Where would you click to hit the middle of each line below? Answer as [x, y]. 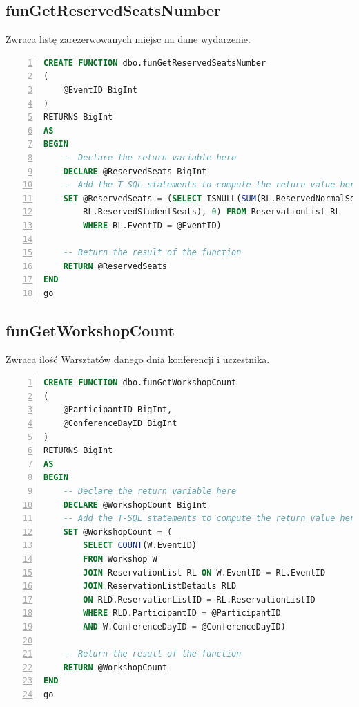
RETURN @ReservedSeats [115, 266]
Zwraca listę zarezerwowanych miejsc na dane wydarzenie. [128, 39]
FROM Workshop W [120, 559]
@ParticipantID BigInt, [118, 410]
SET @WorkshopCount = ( [118, 532]
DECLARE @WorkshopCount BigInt [135, 505]
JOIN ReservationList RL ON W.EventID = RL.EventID [204, 572]
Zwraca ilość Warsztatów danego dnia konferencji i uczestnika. [138, 359]
